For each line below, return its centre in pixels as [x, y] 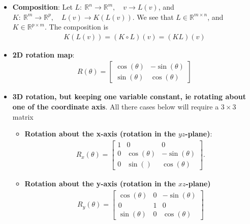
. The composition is [76, 27]
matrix [23, 116]
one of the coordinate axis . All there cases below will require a [116, 107]
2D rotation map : [43, 54]
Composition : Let [42, 7]
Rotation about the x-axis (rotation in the [100, 134]
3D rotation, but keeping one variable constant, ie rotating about [129, 96]
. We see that [153, 17]
